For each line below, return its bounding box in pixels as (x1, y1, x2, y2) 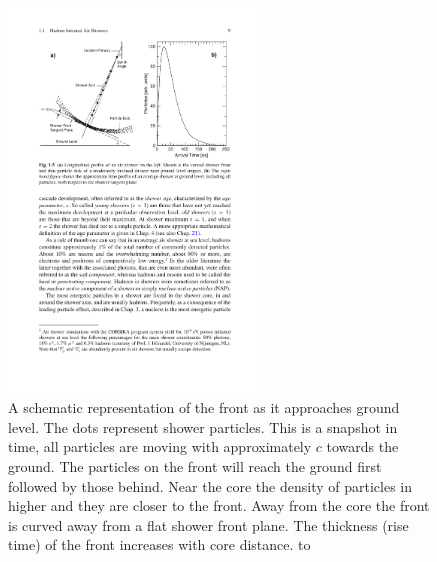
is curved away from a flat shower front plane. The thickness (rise (8, 514, 409, 535)
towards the (326, 436, 399, 457)
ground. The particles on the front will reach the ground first (8, 455, 382, 476)
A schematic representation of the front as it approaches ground (8, 397, 400, 418)
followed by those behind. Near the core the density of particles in (8, 475, 413, 496)
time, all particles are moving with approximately (8, 436, 312, 457)
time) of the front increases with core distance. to (8, 534, 311, 555)
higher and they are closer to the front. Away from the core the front (8, 495, 430, 516)
